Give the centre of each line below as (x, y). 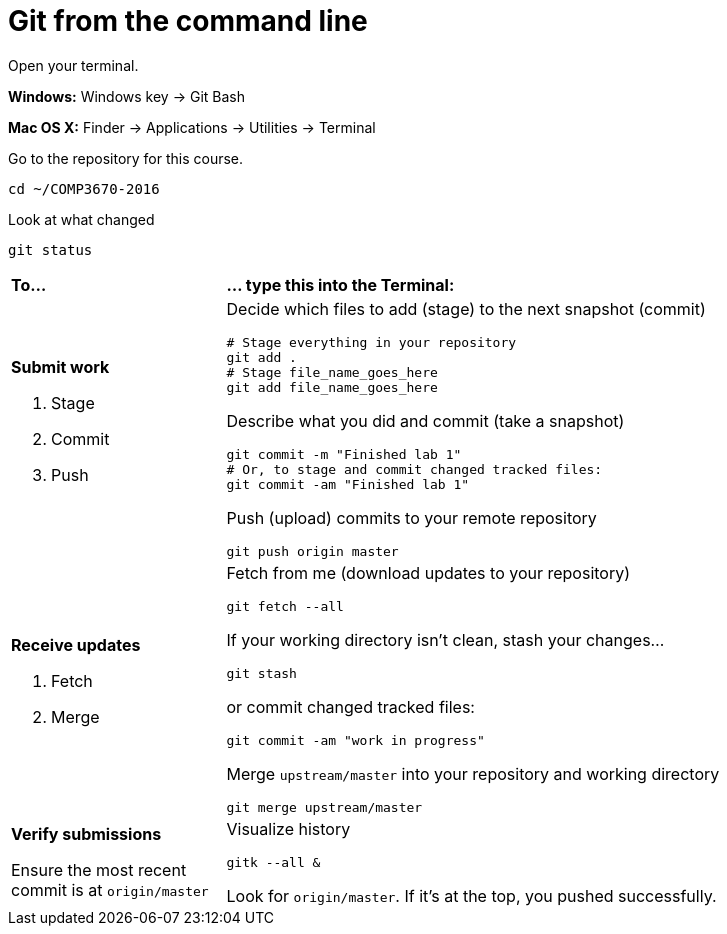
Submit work (60, 366)
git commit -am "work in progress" (355, 740)
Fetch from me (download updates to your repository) (428, 572)
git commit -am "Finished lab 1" (348, 484)
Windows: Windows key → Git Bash (126, 96)
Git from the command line (188, 21)
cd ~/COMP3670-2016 (84, 188)
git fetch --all (285, 606)
